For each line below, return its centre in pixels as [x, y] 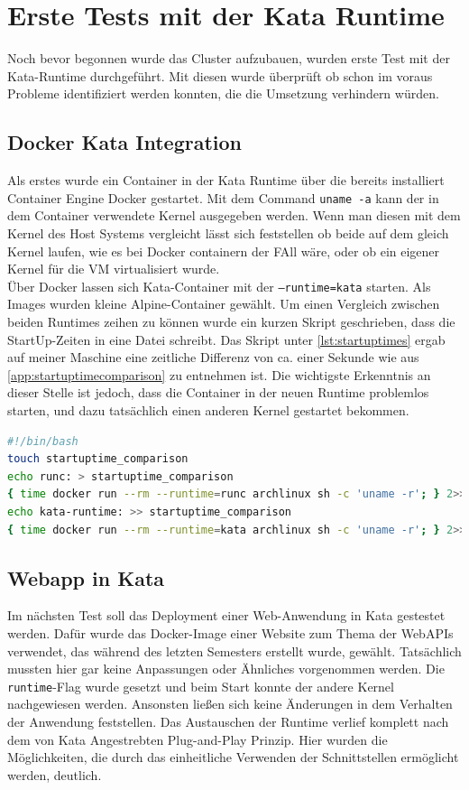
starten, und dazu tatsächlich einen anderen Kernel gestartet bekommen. [208, 409]
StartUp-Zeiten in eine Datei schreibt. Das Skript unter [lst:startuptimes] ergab [226, 339]
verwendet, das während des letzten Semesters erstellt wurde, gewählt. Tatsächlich [234, 651]
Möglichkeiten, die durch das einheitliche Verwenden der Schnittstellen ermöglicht [233, 757]
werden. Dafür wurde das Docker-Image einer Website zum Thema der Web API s [230, 632]
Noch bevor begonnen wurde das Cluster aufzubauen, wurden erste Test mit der [229, 58]
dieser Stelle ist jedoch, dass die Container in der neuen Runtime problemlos [218, 392]
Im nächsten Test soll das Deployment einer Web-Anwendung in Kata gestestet [226, 615]
